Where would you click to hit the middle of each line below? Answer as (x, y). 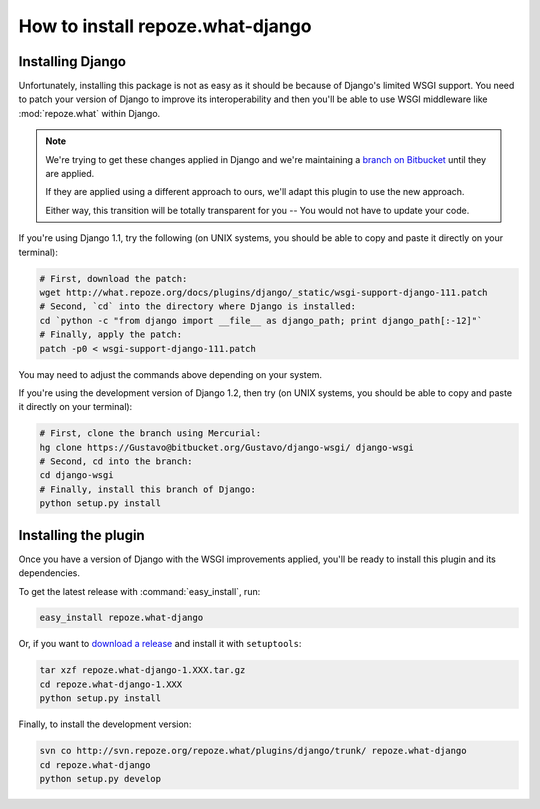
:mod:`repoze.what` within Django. (89, 113)
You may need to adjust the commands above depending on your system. (170, 374)
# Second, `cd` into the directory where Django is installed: (198, 306)
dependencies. (49, 573)
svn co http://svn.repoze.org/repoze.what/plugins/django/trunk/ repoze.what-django (253, 751)
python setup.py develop (100, 778)
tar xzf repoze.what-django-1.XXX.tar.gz (142, 670)
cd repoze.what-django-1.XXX (111, 684)
